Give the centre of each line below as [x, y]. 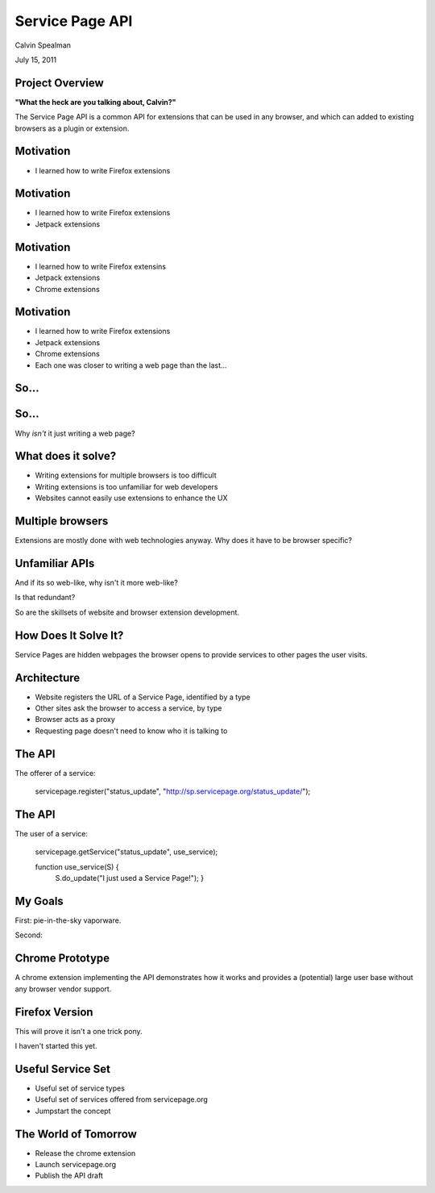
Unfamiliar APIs [55, 563]
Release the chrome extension [85, 1153]
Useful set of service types [80, 1088]
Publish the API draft [69, 1176]
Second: [29, 935]
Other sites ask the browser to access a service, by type [128, 708]
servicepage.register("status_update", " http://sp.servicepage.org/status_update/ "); [173, 791]
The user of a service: [52, 833]
